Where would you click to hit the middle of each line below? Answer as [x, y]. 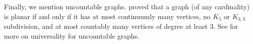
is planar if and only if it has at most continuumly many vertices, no [107, 16]
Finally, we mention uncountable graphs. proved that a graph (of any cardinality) [127, 6]
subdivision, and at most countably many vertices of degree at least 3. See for [121, 26]
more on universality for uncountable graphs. [72, 35]
